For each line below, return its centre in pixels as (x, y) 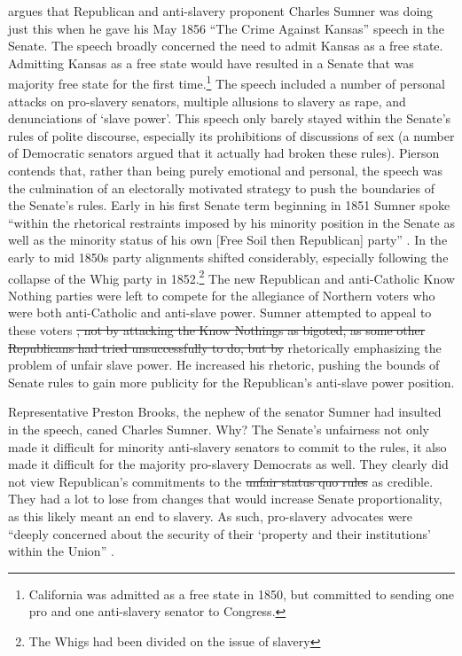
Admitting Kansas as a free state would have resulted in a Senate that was (211, 62)
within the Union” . (61, 551)
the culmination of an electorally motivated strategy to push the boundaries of (222, 187)
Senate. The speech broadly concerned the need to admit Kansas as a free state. (226, 46)
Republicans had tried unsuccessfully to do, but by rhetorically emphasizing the (225, 347)
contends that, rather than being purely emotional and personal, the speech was (226, 170)
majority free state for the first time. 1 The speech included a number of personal (227, 82)
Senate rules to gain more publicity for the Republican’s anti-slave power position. (231, 382)
